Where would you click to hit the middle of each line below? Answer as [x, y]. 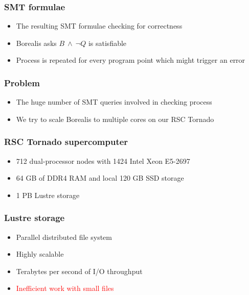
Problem [22, 82]
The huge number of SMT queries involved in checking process [114, 102]
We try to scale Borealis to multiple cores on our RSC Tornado [115, 119]
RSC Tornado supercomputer [66, 142]
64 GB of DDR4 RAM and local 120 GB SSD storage [100, 178]
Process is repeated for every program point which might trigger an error [131, 60]
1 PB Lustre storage [48, 195]
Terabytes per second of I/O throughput [79, 271]
